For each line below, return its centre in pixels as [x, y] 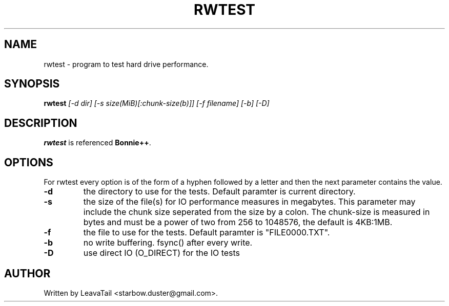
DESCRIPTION [41, 123]
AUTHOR [27, 273]
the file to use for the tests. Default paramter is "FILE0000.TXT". [207, 233]
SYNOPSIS [32, 84]
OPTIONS [29, 162]
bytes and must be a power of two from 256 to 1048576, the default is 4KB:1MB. [238, 222]
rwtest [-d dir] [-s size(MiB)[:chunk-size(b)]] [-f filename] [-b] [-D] [157, 103]
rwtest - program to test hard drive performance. [126, 64]
